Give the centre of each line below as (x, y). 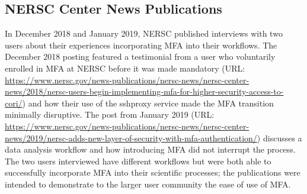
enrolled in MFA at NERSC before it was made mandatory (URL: (125, 68)
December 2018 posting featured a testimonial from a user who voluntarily (140, 56)
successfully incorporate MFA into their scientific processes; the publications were (153, 172)
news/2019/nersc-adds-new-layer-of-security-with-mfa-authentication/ (131, 138)
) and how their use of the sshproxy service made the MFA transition (148, 103)
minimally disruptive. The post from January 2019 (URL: (110, 114)
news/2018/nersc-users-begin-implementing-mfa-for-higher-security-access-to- (144, 91)
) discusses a (279, 138)
